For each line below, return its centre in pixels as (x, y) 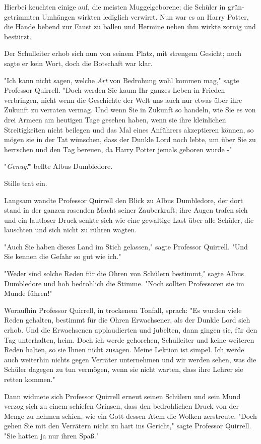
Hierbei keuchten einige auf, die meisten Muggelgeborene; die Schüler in (115, 7)
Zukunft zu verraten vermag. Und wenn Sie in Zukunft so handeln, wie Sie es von (130, 110)
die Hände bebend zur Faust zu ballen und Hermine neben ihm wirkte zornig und (130, 26)
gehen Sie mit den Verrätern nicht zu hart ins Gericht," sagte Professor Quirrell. (128, 426)
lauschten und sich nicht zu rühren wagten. (71, 230)
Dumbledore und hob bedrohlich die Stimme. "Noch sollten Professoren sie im (124, 283)
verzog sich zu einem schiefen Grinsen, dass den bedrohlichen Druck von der (121, 406)
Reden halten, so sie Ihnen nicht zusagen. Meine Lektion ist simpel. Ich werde (124, 350)
